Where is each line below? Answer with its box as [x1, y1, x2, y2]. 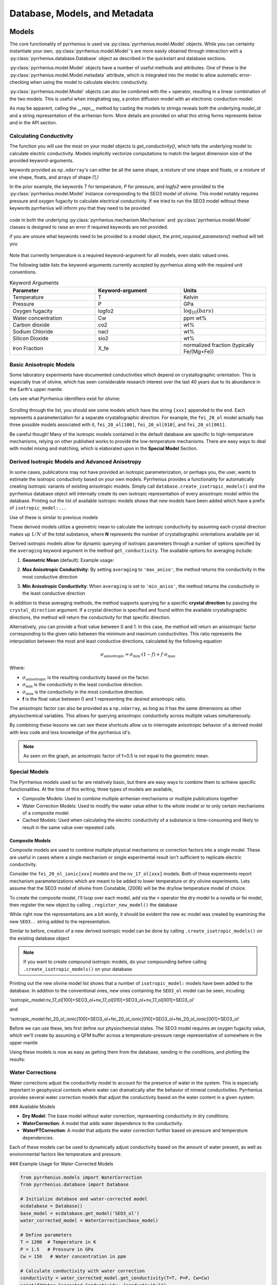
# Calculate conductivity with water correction [20, 1268, 145, 1274]
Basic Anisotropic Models [9, 361, 75, 368]
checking [9, 79, 29, 85]
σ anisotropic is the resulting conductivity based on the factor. [22, 674, 150, 682]
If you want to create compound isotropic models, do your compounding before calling [23, 959, 207, 965]
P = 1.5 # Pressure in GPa [20, 1246, 94, 1252]
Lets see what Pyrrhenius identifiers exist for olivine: [9, 396, 121, 402]
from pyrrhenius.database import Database [20, 1182, 129, 1187]
